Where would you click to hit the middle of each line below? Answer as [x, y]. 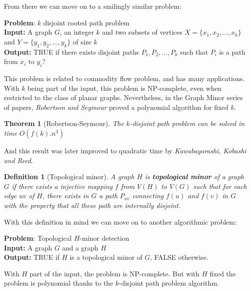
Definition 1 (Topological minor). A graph [69, 177]
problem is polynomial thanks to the [59, 283]
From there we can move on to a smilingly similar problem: [93, 6]
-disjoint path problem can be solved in [187, 123]
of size [82, 41]
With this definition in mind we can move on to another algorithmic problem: [120, 221]
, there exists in [66, 196]
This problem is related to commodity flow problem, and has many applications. [124, 78]
